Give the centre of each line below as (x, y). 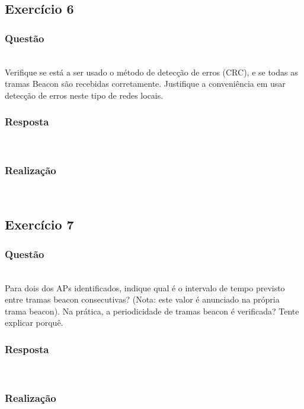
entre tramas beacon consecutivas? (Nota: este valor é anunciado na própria (142, 299)
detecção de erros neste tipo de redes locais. (84, 95)
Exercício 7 (39, 224)
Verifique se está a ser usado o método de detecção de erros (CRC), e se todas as (151, 72)
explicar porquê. (34, 323)
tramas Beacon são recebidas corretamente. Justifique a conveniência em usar (145, 84)
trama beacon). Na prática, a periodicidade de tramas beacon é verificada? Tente (152, 311)
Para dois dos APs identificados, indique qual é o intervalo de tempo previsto (145, 287)
